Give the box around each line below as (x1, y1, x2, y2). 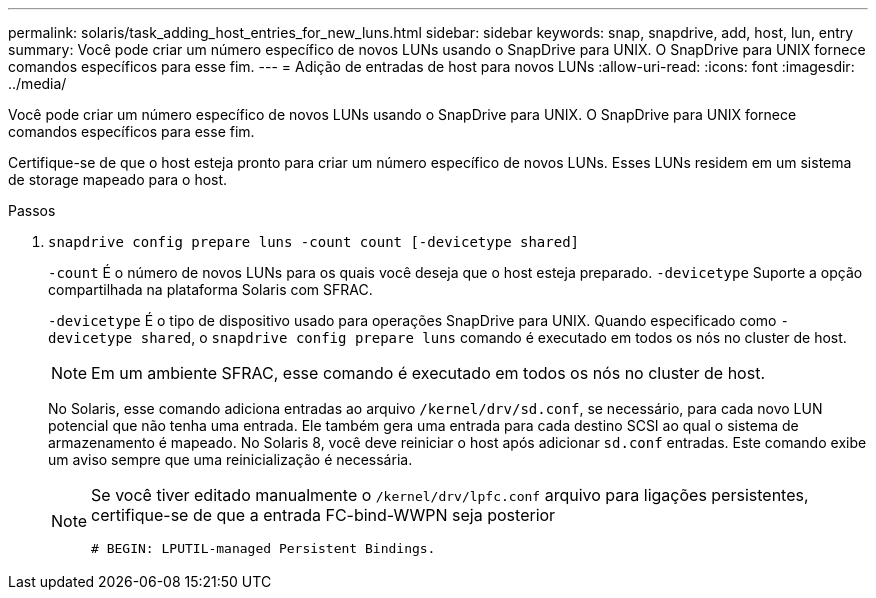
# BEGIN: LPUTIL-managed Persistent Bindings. (91, 541, 436, 556)
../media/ (8, 75, 67, 92)
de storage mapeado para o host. (8, 171, 228, 188)
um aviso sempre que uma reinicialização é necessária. (48, 451, 413, 468)
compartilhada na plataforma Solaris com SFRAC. (48, 281, 373, 298)
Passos (8, 202, 56, 219)
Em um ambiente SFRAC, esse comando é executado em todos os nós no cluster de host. (91, 363, 765, 383)
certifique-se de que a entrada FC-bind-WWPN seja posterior (91, 505, 556, 525)
